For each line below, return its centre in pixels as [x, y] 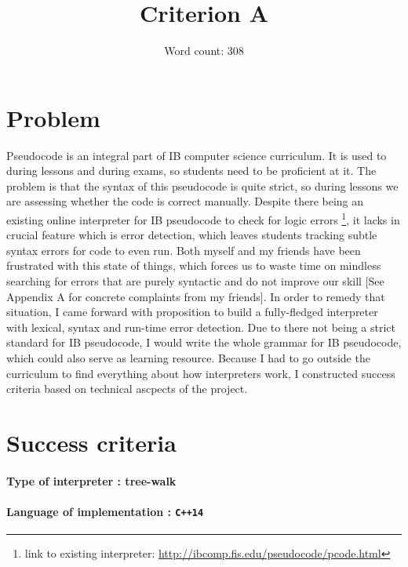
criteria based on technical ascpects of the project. [127, 389]
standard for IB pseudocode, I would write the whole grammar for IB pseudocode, [204, 342]
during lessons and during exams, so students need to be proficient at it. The [191, 171]
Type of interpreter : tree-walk [91, 480]
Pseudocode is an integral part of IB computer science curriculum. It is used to [197, 155]
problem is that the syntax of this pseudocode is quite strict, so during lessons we [202, 185]
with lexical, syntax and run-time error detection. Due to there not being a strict [201, 327]
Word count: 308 [204, 51]
